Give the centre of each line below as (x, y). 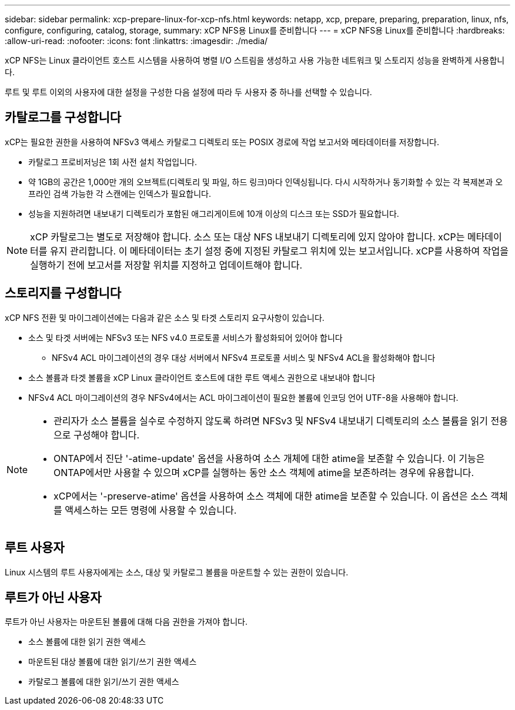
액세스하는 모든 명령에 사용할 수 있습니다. (151, 510)
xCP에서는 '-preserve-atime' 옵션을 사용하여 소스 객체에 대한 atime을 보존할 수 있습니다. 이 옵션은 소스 (271, 496)
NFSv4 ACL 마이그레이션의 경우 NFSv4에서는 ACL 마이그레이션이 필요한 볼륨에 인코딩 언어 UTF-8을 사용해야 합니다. (243, 397)
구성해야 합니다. (107, 435)
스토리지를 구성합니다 (63, 293)
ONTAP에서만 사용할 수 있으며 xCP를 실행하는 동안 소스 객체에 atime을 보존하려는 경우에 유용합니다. (264, 472)
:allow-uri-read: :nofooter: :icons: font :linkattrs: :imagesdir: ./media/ (136, 41)
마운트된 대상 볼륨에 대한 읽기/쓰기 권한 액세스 (113, 662)
